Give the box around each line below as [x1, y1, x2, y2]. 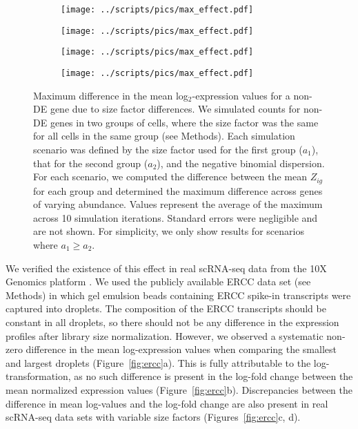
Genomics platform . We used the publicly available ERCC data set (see [6, 274, 311, 289]
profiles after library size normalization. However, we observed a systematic [6, 328, 324, 343]
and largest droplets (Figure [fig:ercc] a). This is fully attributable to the [6, 355, 311, 370]
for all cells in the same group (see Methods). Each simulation [33, 128, 295, 143]
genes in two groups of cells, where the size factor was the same [50, 115, 319, 129]
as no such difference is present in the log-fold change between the [74, 369, 353, 383]
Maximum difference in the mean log [33, 88, 188, 102]
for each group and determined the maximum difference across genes [33, 183, 323, 198]
